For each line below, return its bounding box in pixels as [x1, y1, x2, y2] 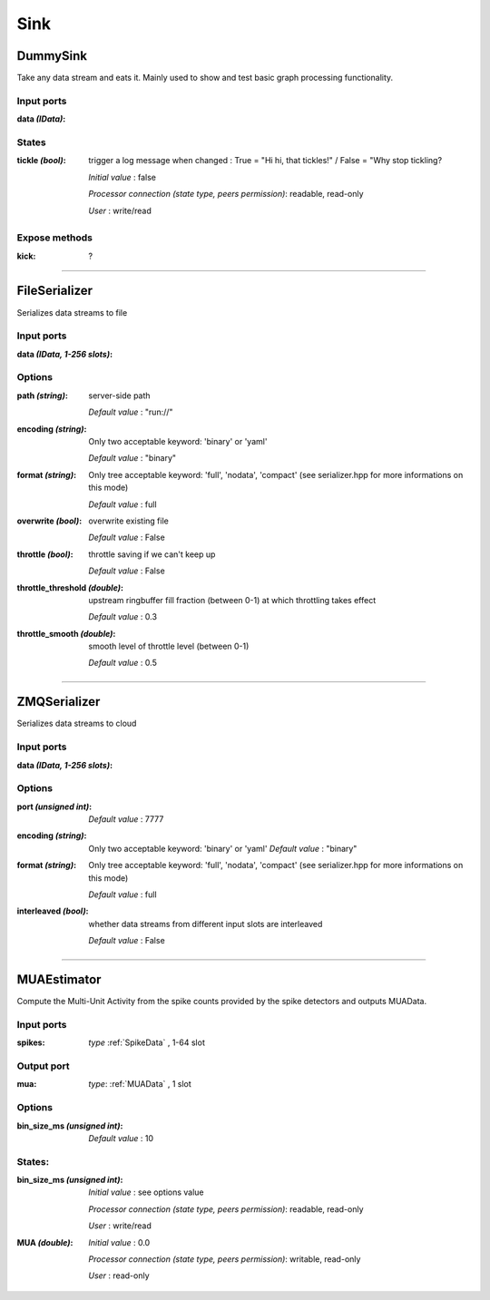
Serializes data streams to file [16, 307, 128, 318]
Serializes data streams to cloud [16, 718, 137, 729]
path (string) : [16, 390, 68, 401]
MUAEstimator [16, 972, 102, 987]
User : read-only [88, 1270, 150, 1281]
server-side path [88, 390, 151, 401]
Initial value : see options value [88, 1187, 204, 1197]
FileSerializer [16, 283, 93, 298]
